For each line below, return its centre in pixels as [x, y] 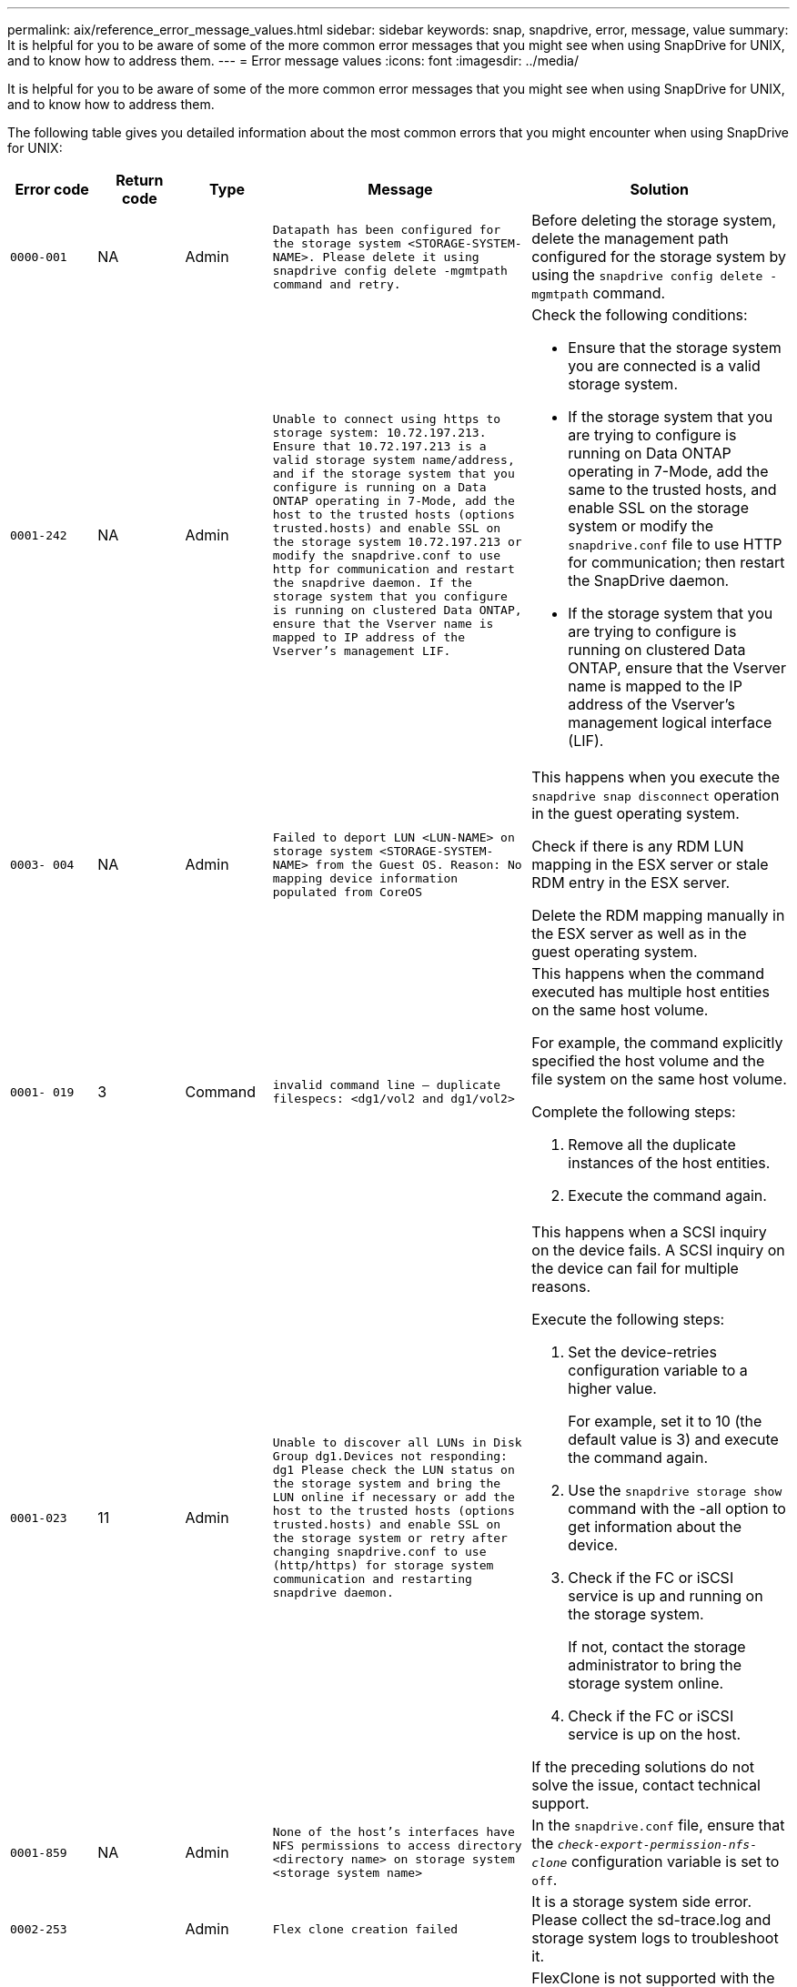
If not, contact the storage [657, 1647]
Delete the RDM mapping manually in [658, 915]
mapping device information [365, 878]
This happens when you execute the [656, 777]
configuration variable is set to [675, 1861]
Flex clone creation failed [365, 1929]
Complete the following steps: [634, 1112]
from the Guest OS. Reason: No [419, 864]
